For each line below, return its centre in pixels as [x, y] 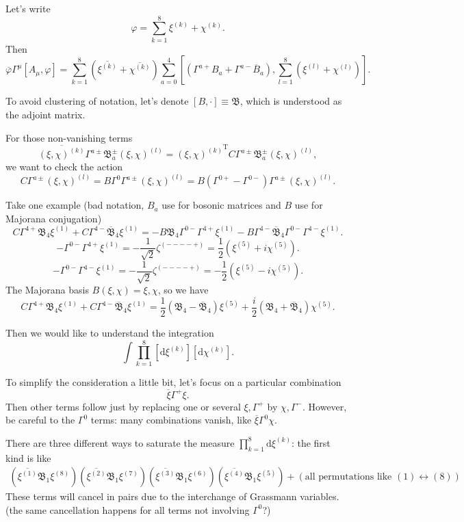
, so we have [183, 290]
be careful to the [40, 420]
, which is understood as [291, 101]
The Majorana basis [47, 290]
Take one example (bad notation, [75, 205]
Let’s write [28, 8]
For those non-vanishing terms [69, 137]
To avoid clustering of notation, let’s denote [97, 101]
